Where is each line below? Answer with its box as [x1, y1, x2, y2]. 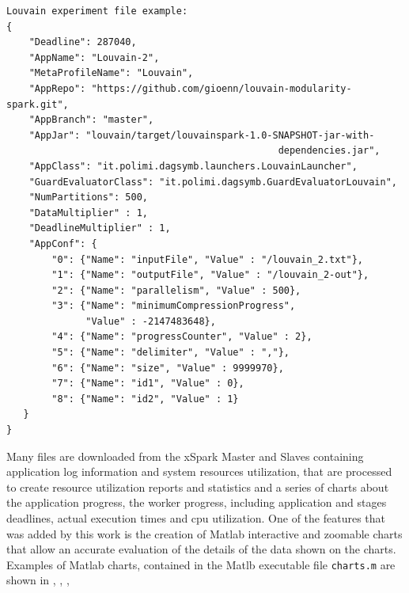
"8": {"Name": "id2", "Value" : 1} [51, 393, 239, 405]
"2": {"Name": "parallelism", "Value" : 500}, [51, 284, 301, 296]
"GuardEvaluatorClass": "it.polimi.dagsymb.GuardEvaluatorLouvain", [28, 176, 397, 188]
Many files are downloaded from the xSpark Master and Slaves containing [6, 447, 364, 464]
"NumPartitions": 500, [28, 192, 148, 203]
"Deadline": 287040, [28, 36, 137, 48]
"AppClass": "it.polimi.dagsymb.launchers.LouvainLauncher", [28, 160, 358, 172]
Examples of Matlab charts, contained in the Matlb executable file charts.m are [6, 556, 396, 572]
